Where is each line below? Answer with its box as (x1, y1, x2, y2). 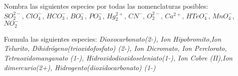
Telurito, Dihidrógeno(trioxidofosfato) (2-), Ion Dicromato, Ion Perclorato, (4, 43, 227, 53)
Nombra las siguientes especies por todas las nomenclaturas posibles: (4, 1, 208, 11)
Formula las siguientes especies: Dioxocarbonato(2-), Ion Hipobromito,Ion (4, 33, 221, 44)
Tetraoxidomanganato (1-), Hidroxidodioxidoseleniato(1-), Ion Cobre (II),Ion (4, 53, 233, 63)
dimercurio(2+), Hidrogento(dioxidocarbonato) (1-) (4, 62, 156, 72)
